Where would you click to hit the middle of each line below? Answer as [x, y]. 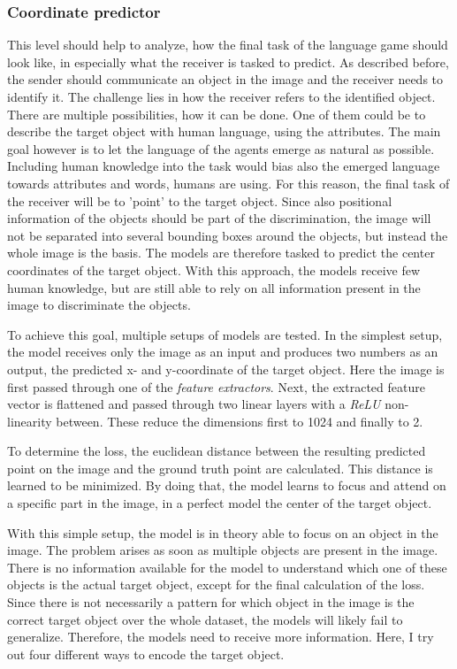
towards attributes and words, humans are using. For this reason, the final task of [228, 183]
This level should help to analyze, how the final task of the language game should [228, 45]
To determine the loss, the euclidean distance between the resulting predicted [217, 451]
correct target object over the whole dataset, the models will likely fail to [205, 619]
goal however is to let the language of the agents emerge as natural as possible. [221, 148]
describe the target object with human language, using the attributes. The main [224, 131]
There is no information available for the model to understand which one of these [227, 567]
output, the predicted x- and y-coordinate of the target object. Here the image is [226, 369]
